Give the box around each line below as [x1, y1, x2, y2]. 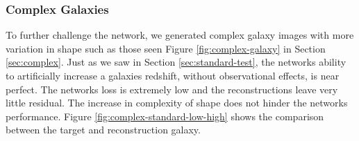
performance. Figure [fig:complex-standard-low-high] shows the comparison [6, 109, 324, 123]
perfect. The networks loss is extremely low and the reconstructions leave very [6, 82, 338, 96]
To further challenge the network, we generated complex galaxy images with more [6, 28, 354, 42]
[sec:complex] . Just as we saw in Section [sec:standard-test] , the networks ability [6, 55, 347, 69]
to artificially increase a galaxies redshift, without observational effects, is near [6, 68, 340, 82]
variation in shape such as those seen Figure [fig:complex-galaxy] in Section [6, 41, 326, 55]
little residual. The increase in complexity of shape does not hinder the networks [6, 95, 348, 110]
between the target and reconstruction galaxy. [6, 122, 201, 137]
